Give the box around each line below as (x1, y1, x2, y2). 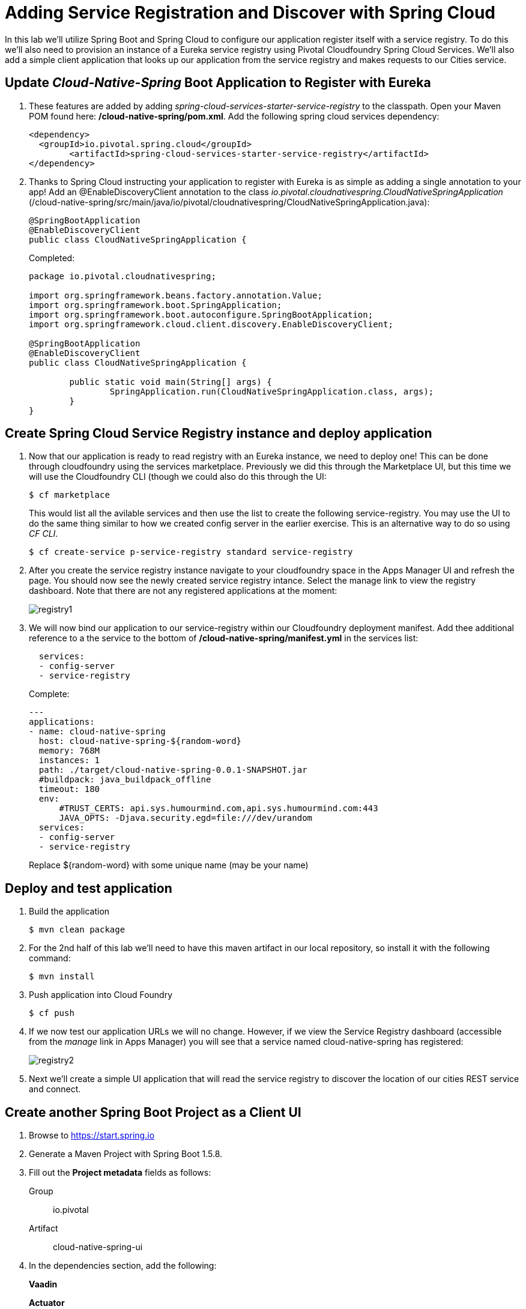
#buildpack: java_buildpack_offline (38, 775, 211, 785)
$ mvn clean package (29, 925, 125, 935)
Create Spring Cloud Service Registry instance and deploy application (5, 426, 432, 441)
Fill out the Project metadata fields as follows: (29, 1167, 211, 1178)
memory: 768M (38, 746, 100, 756)
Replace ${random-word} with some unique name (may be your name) (29, 860, 309, 871)
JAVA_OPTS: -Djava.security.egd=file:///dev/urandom (59, 813, 313, 823)
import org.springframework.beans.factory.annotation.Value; (29, 290, 322, 300)
